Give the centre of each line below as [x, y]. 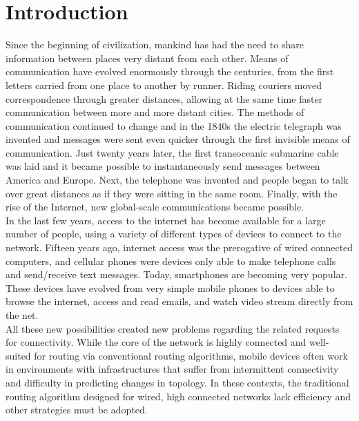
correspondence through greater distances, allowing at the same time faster [164, 98]
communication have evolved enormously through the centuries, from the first [170, 71]
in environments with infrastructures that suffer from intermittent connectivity [172, 369]
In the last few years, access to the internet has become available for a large [166, 220]
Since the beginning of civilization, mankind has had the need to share [155, 45]
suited [18, 355]
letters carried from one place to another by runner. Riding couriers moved [164, 85]
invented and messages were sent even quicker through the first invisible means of [178, 139]
